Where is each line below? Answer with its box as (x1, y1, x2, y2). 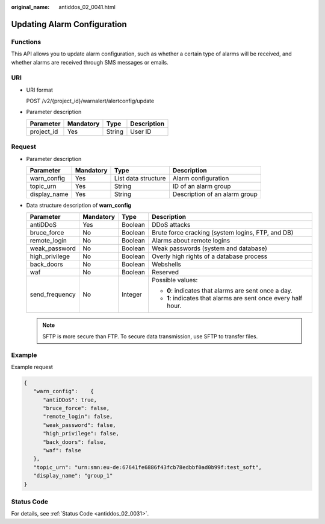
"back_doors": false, (43, 438, 107, 446)
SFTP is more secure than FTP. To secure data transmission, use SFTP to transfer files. (42, 332, 258, 340)
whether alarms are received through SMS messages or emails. (11, 58, 169, 66)
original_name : (11, 4, 50, 10)
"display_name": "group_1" (33, 472, 113, 479)
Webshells (151, 260, 182, 268)
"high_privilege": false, (43, 430, 120, 437)
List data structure (114, 174, 166, 182)
